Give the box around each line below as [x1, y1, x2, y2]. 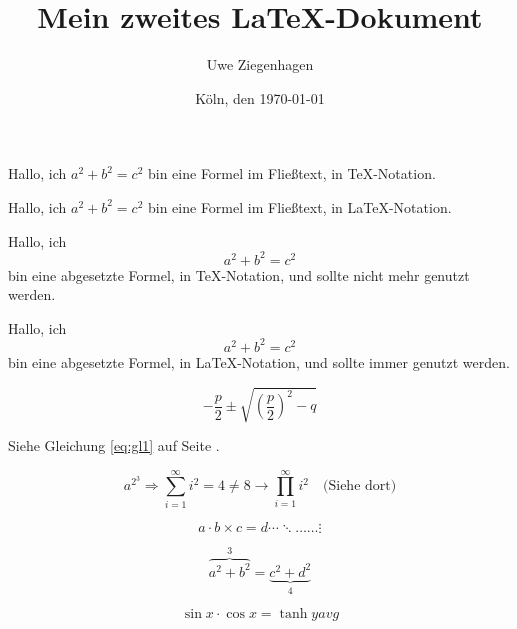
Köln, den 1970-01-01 [195, 87, 325, 108]
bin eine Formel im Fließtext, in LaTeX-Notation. [147, 196, 452, 217]
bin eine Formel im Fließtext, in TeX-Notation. [147, 163, 436, 184]
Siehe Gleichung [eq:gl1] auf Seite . [8, 435, 220, 456]
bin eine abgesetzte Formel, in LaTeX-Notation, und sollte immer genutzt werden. [8, 351, 510, 372]
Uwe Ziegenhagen [206, 54, 314, 75]
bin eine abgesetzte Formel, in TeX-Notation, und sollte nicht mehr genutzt [8, 264, 470, 285]
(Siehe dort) [323, 479, 397, 494]
